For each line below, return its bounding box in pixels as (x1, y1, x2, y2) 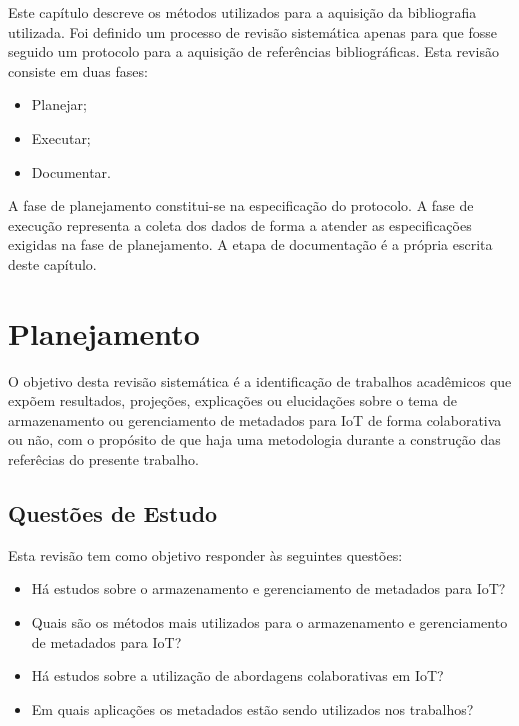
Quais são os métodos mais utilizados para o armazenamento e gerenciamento (31, 612, 508, 633)
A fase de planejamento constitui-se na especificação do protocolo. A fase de (8, 195, 474, 216)
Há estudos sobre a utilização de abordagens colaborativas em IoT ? (31, 665, 444, 686)
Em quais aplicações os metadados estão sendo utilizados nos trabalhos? (31, 698, 474, 719)
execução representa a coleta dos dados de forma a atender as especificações (8, 214, 472, 235)
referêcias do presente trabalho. (8, 449, 199, 470)
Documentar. (31, 161, 111, 182)
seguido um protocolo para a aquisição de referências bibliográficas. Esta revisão (8, 41, 499, 62)
